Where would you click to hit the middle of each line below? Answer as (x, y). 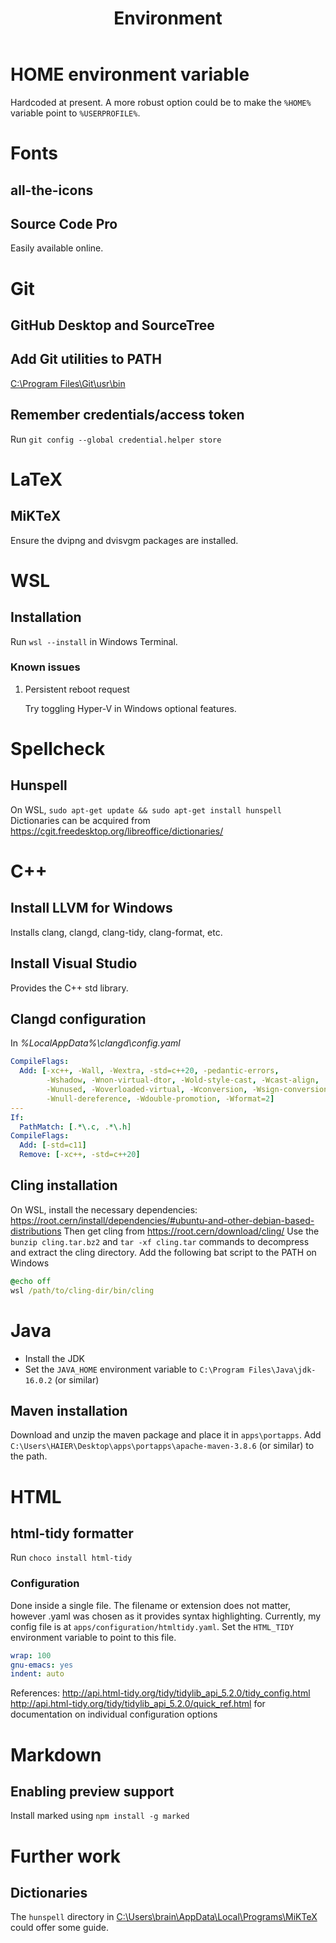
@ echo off (31, 1281)
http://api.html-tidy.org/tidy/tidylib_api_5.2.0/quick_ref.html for (138, 1704)
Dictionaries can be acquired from (80, 820)
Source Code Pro (64, 223)
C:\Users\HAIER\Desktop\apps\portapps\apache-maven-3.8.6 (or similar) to (162, 1446)
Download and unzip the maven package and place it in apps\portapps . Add (166, 1435)
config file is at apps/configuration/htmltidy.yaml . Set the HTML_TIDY (152, 1626)
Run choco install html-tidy (71, 1558)
